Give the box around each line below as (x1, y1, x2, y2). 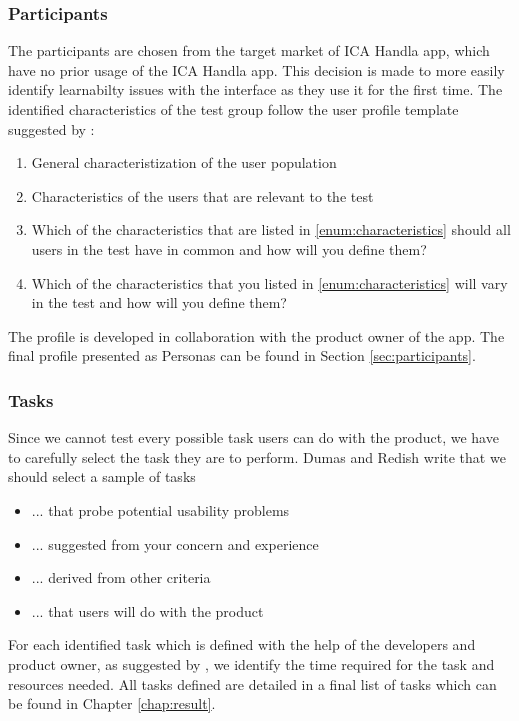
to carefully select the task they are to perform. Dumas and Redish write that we (8, 446, 506, 467)
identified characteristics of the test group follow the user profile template (8, 99, 459, 119)
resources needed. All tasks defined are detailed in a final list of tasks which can (8, 673, 497, 694)
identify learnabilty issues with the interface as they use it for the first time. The (8, 79, 503, 100)
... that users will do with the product (31, 600, 264, 621)
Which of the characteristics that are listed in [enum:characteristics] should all (31, 219, 511, 240)
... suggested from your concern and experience (31, 533, 319, 554)
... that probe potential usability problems (31, 499, 290, 520)
